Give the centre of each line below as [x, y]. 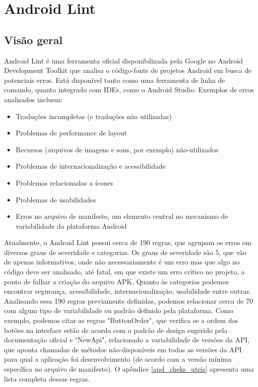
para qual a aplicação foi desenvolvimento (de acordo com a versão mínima [118, 359]
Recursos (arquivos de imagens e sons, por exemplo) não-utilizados [117, 149]
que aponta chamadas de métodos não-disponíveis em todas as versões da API [123, 349]
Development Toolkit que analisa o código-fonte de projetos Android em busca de [128, 70]
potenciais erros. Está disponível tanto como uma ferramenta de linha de [115, 80]
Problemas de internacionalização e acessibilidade [91, 166]
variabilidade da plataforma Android [71, 226]
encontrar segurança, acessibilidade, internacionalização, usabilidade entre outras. [128, 291]
